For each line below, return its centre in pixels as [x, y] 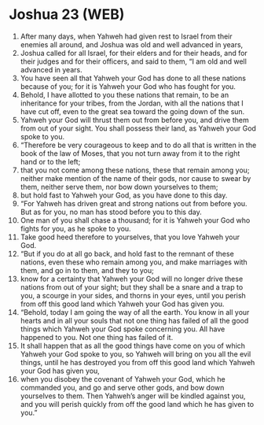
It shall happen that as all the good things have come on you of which [133, 346]
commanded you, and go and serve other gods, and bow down [122, 387]
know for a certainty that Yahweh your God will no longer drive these [132, 279]
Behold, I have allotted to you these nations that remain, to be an [125, 94]
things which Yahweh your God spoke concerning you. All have [123, 329]
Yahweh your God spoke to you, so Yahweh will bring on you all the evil [136, 354]
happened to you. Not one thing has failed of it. [97, 337]
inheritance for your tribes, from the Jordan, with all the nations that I [132, 103]
